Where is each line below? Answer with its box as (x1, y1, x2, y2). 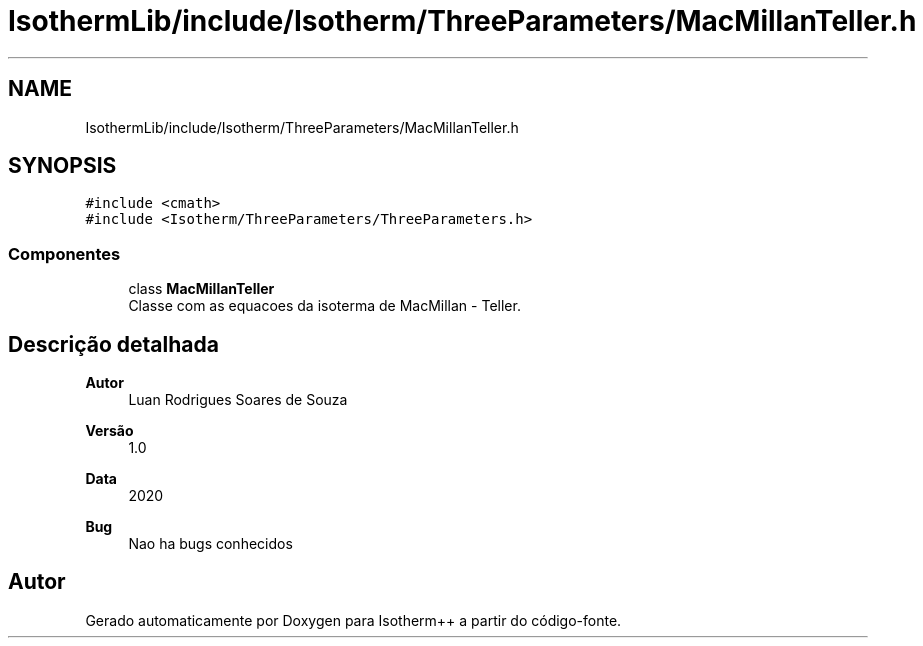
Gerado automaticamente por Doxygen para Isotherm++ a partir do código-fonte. (85, 611, 622, 629)
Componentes (8, 243, 121, 264)
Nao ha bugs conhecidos (128, 535, 293, 553)
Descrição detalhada (8, 331, 219, 357)
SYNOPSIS (8, 153, 117, 179)
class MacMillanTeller (128, 280, 275, 298)
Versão (85, 422, 134, 440)
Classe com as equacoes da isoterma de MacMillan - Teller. (128, 297, 521, 315)
